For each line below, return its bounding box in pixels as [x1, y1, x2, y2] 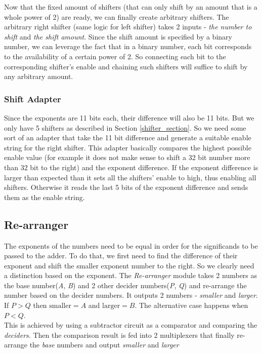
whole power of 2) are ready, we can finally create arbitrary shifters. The [4, 11, 229, 22]
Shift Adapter [4, 92, 61, 105]
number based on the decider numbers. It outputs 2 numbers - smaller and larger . [4, 290, 258, 300]
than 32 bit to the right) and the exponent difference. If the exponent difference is [4, 162, 258, 172]
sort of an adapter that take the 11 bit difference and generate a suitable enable [4, 132, 251, 143]
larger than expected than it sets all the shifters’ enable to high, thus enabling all [4, 172, 256, 182]
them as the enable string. [4, 191, 85, 202]
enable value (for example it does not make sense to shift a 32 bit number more [4, 152, 250, 163]
